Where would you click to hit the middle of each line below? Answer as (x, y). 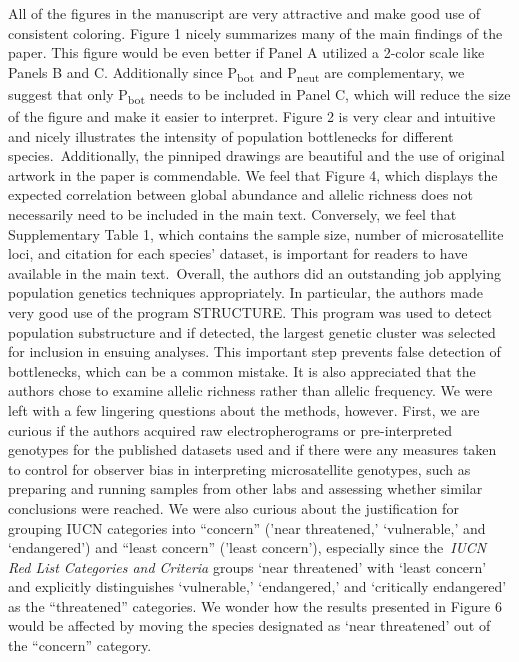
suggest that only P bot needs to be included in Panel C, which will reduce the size (259, 95)
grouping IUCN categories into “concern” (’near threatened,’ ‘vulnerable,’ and (247, 527)
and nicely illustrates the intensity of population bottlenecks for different (231, 135)
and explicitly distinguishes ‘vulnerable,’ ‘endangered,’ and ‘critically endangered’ (257, 586)
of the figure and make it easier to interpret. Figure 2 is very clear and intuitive (252, 116)
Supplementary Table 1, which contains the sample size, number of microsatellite (256, 233)
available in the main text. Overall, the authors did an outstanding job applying (255, 272)
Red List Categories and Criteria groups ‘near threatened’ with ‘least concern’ (247, 566)
